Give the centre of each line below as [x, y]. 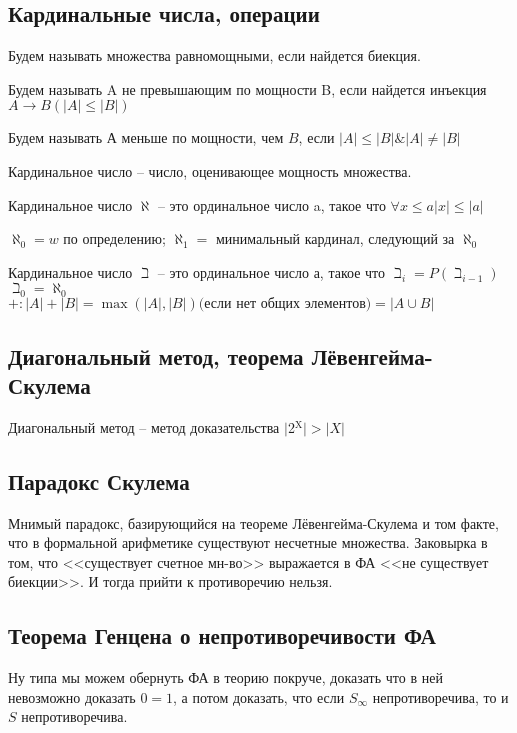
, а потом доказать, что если [259, 696]
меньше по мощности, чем [202, 137]
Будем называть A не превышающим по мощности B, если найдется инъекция [247, 88]
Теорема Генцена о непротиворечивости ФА [222, 635]
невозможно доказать [72, 696]
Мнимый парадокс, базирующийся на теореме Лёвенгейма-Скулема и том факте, [253, 522]
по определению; [114, 238]
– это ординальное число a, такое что [271, 204]
